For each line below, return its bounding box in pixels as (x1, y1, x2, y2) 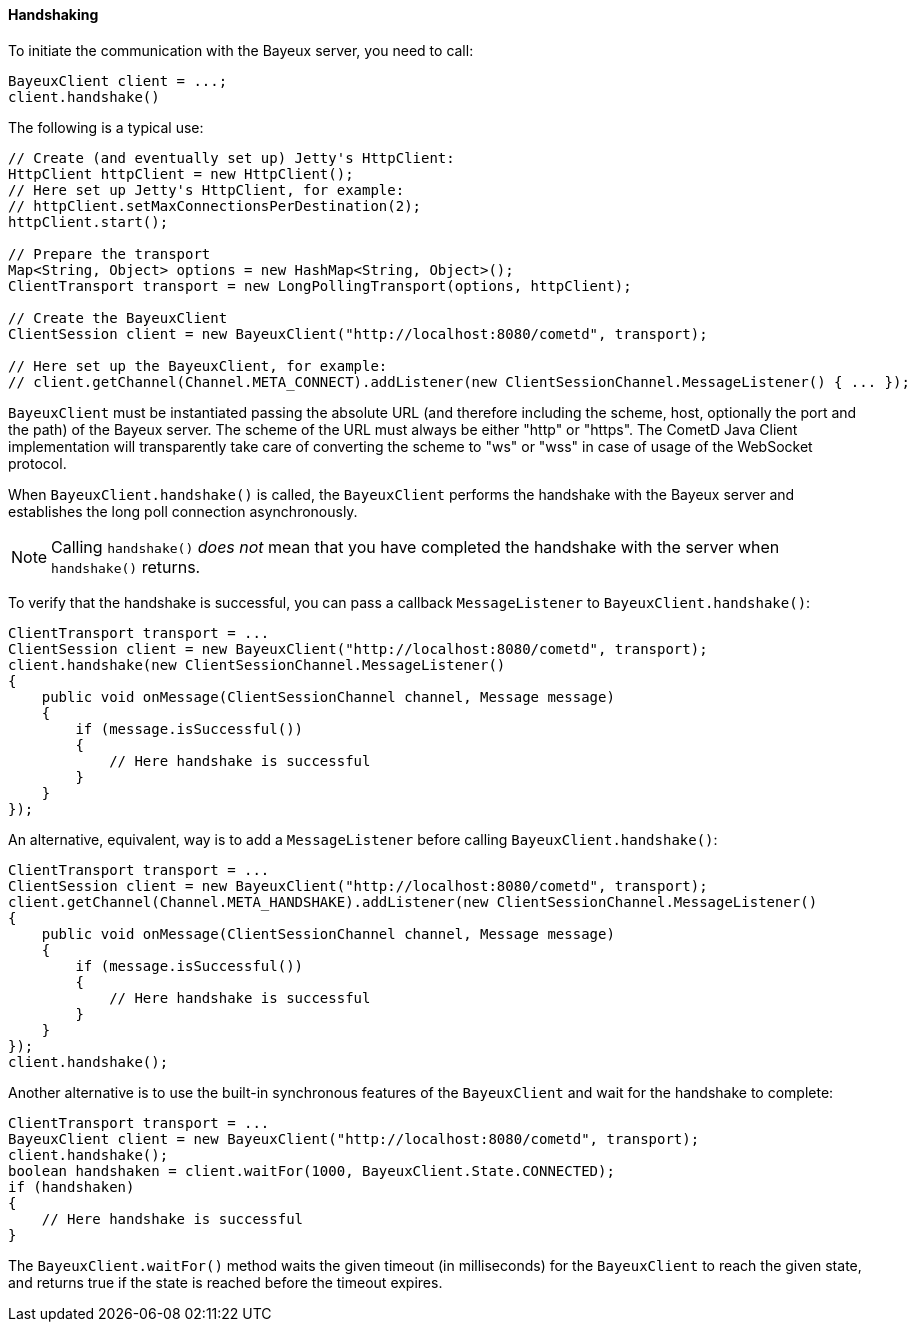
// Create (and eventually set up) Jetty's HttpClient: (8, 149, 455, 166)
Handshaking (8, 6, 99, 23)
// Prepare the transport (8, 245, 211, 262)
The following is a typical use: (8, 118, 204, 136)
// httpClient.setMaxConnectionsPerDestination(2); (8, 197, 422, 214)
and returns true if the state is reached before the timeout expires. (8, 1273, 443, 1291)
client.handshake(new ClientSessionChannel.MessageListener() (8, 656, 506, 673)
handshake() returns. (51, 556, 201, 577)
